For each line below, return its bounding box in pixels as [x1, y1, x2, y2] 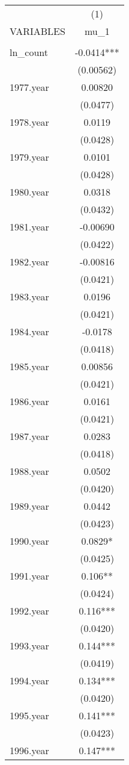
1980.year [10, 185, 49, 199]
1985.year [10, 359, 49, 373]
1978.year [10, 115, 49, 129]
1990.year [10, 534, 49, 548]
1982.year [10, 255, 49, 268]
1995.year [10, 708, 49, 722]
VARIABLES [10, 24, 65, 38]
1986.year [10, 394, 49, 408]
